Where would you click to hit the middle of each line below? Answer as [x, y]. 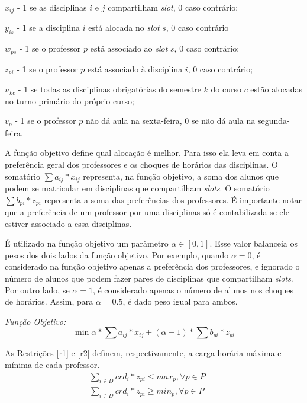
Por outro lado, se [37, 290]
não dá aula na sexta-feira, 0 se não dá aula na [170, 121]
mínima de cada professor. [52, 365]
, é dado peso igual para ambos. [180, 301]
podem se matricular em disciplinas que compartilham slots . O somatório [137, 188]
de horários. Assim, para [49, 301]
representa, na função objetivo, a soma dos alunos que [181, 176]
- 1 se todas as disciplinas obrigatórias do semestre [109, 89]
